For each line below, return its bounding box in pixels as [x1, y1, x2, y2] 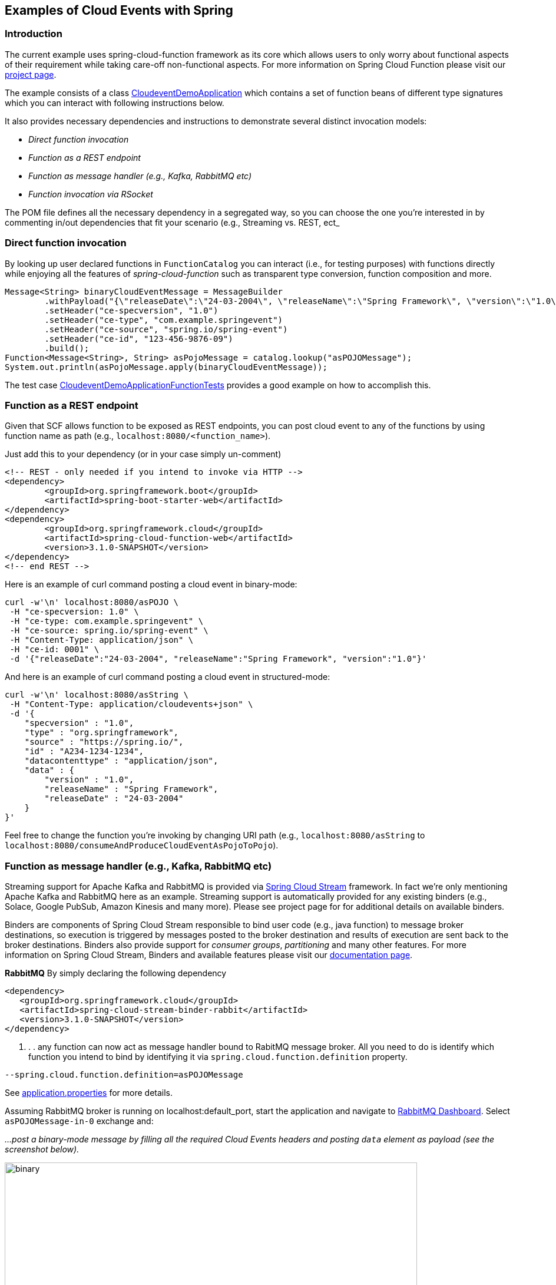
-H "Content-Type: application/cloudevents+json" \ [9, 699, 253, 709]
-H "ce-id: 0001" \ [9, 645, 100, 655]
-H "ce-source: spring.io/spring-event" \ [9, 626, 208, 636]
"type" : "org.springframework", [24, 728, 179, 738]
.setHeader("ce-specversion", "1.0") [44, 305, 219, 315]
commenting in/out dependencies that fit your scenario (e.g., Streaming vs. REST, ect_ [5, 217, 340, 227]
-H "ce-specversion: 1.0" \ [9, 607, 139, 617]
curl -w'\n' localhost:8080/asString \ [5, 690, 188, 700]
